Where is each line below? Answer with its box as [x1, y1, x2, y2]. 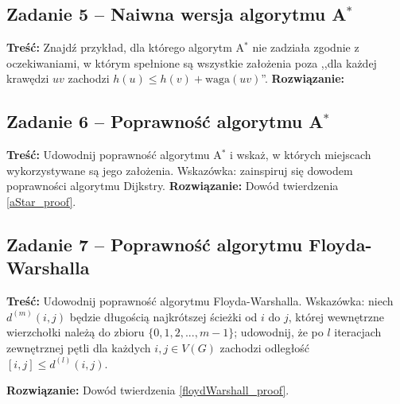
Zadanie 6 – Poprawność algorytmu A [6, 109, 324, 134]
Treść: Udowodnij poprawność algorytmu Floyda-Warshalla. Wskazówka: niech [6, 293, 394, 309]
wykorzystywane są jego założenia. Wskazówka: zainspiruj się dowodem [6, 161, 353, 178]
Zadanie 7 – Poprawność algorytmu [6, 231, 303, 256]
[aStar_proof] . [6, 192, 76, 209]
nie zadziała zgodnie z [252, 39, 359, 56]
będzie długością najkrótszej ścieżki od [69, 308, 258, 324]
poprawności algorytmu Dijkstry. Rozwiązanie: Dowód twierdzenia [6, 177, 339, 194]
